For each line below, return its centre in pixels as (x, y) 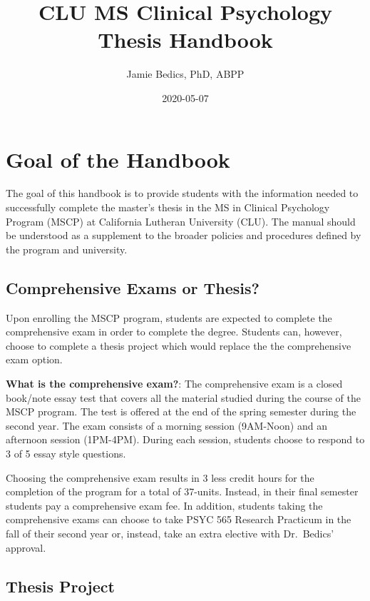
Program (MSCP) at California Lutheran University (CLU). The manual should (181, 221)
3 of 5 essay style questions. (66, 453)
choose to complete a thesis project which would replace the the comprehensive (179, 345)
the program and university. (67, 249)
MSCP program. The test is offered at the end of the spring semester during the (181, 411)
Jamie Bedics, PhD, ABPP (185, 74)
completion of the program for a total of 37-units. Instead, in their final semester (182, 491)
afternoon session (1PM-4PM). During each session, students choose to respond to (185, 439)
